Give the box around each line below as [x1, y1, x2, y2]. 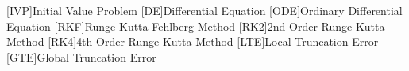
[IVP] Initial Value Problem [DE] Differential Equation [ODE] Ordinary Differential [6, 2, 403, 18]
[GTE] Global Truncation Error [6, 48, 156, 65]
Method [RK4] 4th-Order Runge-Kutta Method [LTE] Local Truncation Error [6, 33, 379, 50]
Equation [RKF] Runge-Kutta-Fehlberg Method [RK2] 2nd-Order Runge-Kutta [6, 17, 385, 34]
